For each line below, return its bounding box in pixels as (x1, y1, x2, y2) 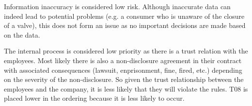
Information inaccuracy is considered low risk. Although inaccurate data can (4, 1, 231, 11)
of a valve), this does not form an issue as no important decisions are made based (4, 20, 246, 30)
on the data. (4, 29, 40, 40)
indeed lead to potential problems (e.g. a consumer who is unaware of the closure (4, 11, 245, 21)
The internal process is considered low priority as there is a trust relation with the (4, 46, 248, 56)
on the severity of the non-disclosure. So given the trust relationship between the (4, 74, 244, 84)
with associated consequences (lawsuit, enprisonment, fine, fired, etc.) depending (4, 65, 242, 75)
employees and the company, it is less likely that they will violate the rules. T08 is (4, 83, 248, 93)
